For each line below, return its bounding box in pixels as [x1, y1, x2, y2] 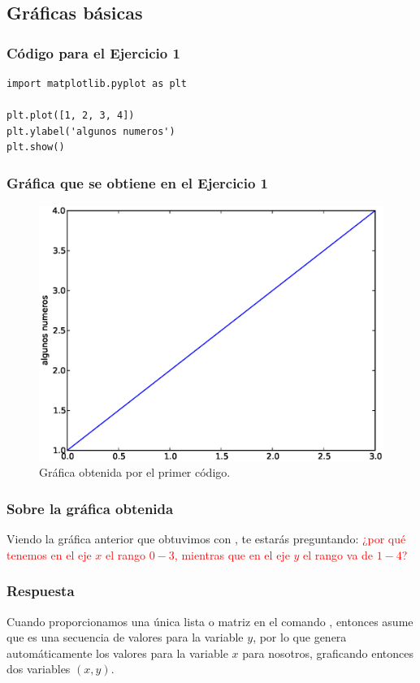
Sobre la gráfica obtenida [6, 498, 174, 518]
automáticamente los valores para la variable [6, 644, 228, 661]
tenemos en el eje [6, 546, 92, 563]
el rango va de [303, 546, 374, 563]
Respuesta [6, 581, 75, 601]
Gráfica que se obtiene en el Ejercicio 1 [6, 172, 269, 192]
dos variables [6, 660, 71, 677]
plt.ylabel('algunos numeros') [6, 125, 175, 137]
